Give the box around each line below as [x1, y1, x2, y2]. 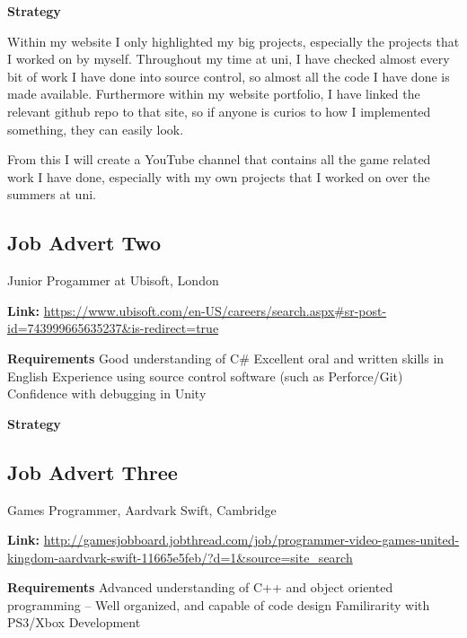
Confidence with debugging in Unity [7, 384, 207, 403]
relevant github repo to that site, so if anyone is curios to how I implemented [7, 101, 431, 120]
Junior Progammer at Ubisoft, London [7, 271, 219, 290]
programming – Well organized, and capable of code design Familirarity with [7, 595, 430, 614]
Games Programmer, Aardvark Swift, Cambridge [7, 500, 277, 519]
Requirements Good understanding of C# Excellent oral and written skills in [7, 348, 445, 367]
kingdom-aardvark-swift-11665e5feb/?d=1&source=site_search [7, 547, 353, 566]
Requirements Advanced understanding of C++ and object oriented [7, 578, 393, 597]
